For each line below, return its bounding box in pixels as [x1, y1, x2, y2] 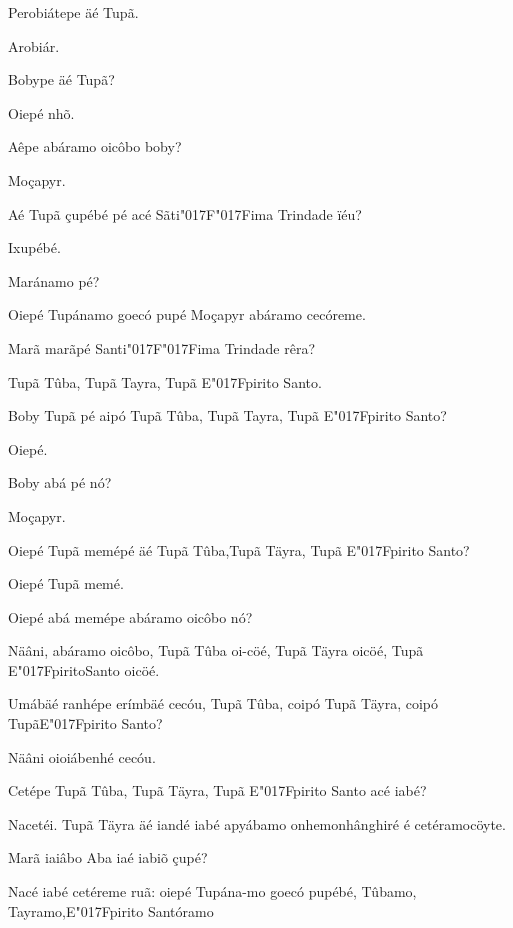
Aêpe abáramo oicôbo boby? [8, 136, 182, 157]
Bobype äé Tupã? [8, 69, 115, 90]
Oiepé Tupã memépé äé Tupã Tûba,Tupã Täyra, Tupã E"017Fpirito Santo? [8, 539, 470, 560]
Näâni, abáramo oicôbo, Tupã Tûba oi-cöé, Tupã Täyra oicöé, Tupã [8, 640, 424, 661]
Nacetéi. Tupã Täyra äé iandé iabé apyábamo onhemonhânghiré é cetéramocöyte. [8, 813, 506, 834]
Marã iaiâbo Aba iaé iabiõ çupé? [8, 847, 208, 868]
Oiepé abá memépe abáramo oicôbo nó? [8, 606, 253, 627]
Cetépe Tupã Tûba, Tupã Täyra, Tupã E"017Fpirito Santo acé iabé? [8, 780, 427, 801]
